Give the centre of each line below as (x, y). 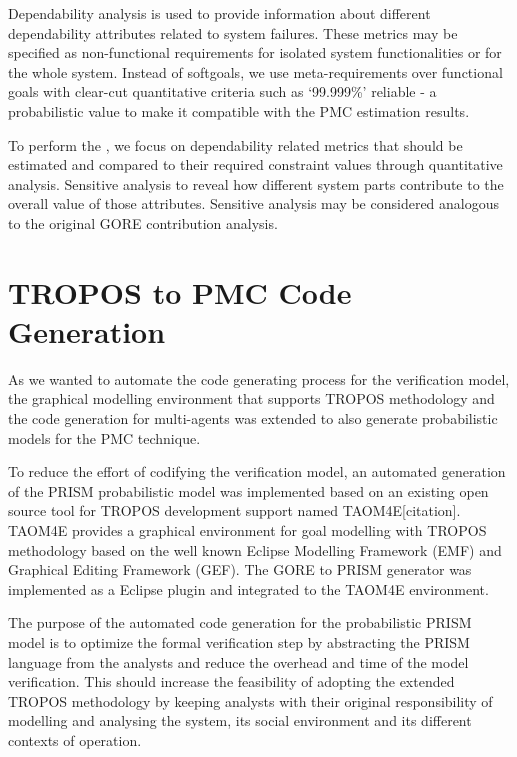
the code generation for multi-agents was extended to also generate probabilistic (253, 418)
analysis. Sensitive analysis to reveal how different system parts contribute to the (256, 183)
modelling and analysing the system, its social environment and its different (240, 720)
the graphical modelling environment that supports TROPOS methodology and (251, 398)
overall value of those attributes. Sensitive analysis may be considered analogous (254, 203)
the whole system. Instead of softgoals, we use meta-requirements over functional (255, 71)
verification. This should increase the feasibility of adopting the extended (231, 681)
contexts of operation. (75, 739)
